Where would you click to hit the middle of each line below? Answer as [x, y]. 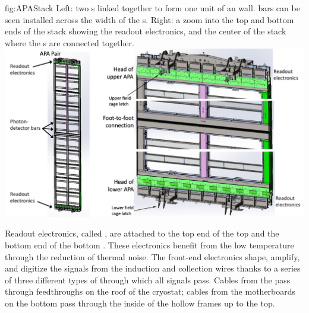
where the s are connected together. [70, 42]
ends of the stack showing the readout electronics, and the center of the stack [146, 31]
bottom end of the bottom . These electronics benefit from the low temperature [149, 245]
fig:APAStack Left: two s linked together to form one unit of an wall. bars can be [152, 8]
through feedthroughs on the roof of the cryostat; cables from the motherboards [150, 291]
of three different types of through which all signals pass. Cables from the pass [148, 280]
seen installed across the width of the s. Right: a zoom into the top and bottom [149, 19]
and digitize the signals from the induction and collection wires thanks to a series [153, 268]
